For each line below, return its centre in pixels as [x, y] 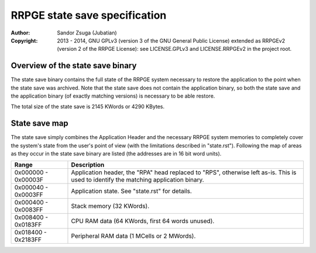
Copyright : [24, 40]
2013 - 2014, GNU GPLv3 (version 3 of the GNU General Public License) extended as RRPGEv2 [171, 40]
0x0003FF [29, 195]
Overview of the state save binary [74, 66]
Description [88, 165]
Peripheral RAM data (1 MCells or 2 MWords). [133, 236]
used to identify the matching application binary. [138, 180]
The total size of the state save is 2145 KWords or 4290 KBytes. [88, 107]
